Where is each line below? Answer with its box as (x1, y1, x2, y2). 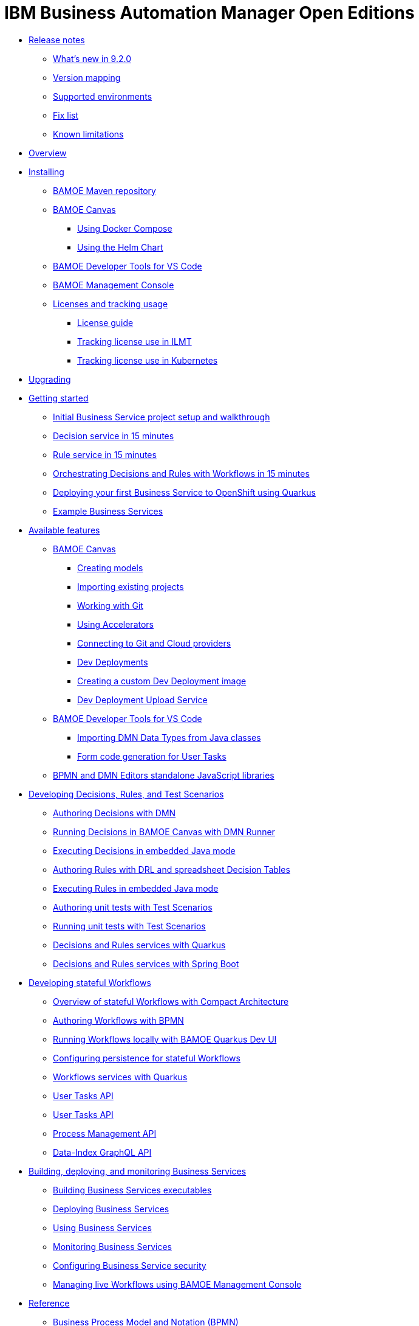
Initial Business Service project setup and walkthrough (53, 411, 270, 422)
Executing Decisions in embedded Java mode (53, 845, 236, 856)
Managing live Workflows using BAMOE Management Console (53, 1279, 302, 1290)
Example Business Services (53, 505, 163, 516)
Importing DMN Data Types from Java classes (77, 732, 261, 743)
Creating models (77, 562, 143, 573)
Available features (29, 524, 100, 535)
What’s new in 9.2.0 (53, 53, 132, 64)
